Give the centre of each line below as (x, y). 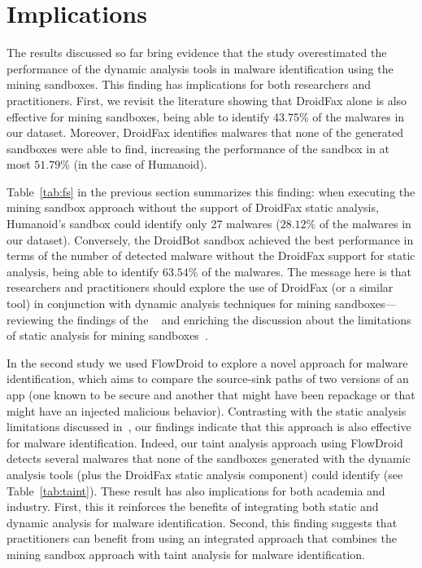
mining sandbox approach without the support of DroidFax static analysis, (193, 207)
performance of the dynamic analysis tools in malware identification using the (200, 68)
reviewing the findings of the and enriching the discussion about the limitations (209, 319)
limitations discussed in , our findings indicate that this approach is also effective (209, 427)
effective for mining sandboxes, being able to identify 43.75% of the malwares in (206, 116)
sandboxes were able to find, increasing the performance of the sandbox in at (198, 148)
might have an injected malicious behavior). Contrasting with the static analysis (207, 410)
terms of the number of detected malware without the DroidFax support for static (211, 255)
